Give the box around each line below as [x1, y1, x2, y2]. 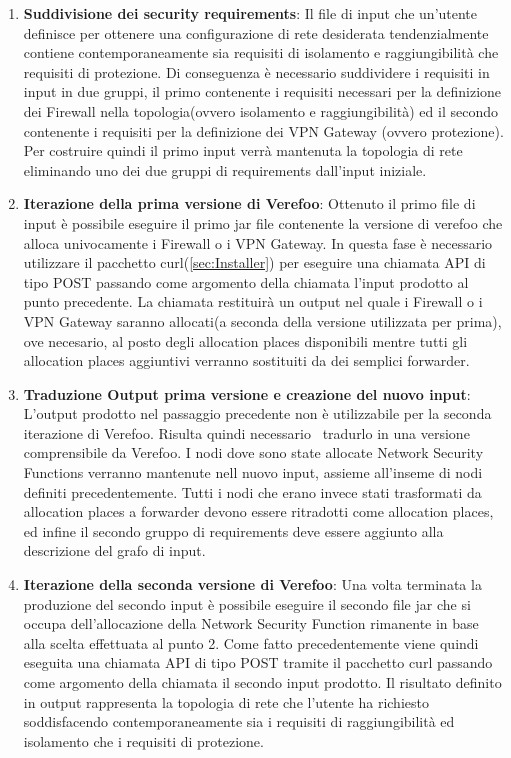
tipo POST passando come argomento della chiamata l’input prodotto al [23, 271, 469, 292]
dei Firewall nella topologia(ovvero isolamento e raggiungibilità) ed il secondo [23, 100, 498, 121]
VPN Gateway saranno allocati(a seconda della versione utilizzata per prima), [23, 310, 502, 331]
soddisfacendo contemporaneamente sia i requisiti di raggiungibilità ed [23, 711, 455, 732]
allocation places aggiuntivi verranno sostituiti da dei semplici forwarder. [23, 350, 470, 371]
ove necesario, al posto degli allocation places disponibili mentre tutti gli [23, 330, 468, 351]
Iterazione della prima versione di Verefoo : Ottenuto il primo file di [23, 193, 476, 214]
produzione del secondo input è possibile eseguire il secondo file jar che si [23, 593, 471, 614]
